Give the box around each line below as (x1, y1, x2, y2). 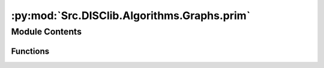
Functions (11, 46, 50, 56)
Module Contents (11, 26, 82, 37)
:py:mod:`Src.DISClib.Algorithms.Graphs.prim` (11, 9, 251, 22)
